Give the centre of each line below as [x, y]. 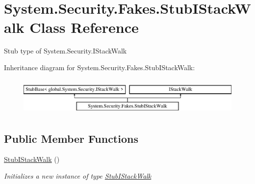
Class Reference [84, 27]
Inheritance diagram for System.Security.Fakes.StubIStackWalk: [100, 67]
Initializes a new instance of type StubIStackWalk [78, 175]
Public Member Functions [71, 139]
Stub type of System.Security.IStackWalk [65, 51]
